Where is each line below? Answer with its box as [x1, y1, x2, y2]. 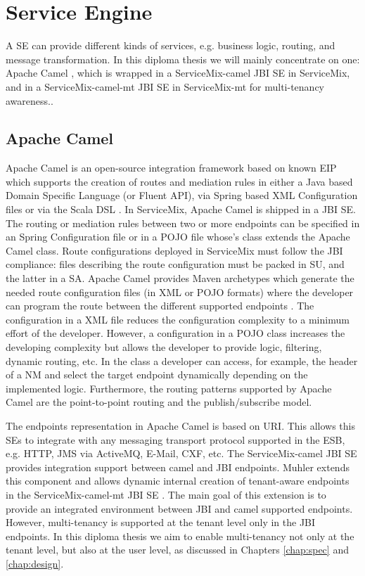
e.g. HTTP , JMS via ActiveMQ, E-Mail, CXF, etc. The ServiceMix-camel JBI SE [6, 446, 357, 461]
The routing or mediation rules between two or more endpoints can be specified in [6, 215, 360, 230]
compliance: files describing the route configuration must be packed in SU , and [6, 257, 345, 271]
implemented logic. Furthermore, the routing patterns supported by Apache [6, 380, 332, 395]
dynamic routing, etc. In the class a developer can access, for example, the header [6, 353, 358, 368]
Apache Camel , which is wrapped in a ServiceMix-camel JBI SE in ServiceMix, [6, 65, 350, 80]
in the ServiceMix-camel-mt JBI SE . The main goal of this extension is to [6, 487, 326, 501]
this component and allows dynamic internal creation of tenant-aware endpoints [6, 473, 350, 488]
